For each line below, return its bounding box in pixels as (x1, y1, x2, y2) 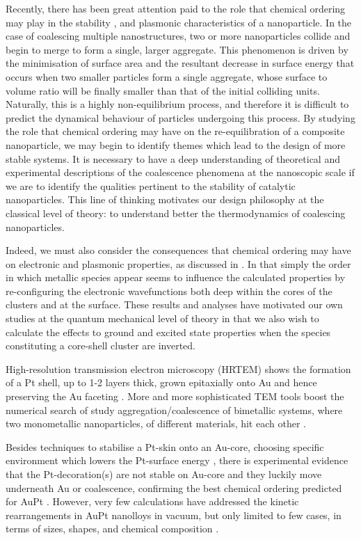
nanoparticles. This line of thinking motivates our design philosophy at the (6, 192, 324, 207)
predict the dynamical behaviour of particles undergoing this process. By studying (6, 110, 355, 125)
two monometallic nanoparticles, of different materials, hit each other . (6, 416, 306, 431)
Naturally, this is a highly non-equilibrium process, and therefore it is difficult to (6, 97, 349, 111)
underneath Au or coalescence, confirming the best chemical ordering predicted (6, 480, 342, 495)
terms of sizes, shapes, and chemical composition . (6, 521, 219, 536)
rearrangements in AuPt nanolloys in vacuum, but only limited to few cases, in (6, 507, 342, 522)
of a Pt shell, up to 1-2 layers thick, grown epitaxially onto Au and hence (6, 375, 317, 390)
